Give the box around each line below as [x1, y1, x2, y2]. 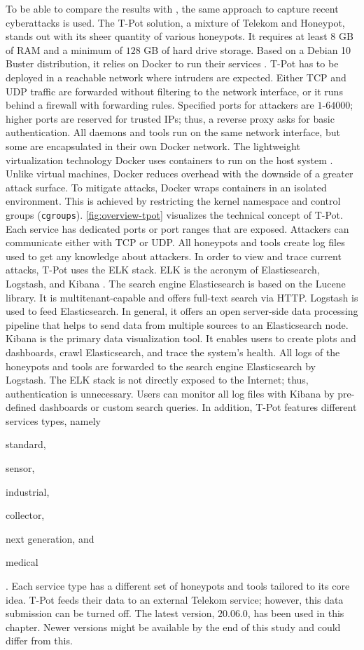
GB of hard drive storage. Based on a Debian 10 [143, 42, 351, 57]
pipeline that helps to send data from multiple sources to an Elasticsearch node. [6, 317, 349, 332]
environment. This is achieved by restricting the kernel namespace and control [6, 194, 341, 208]
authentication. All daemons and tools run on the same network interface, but [6, 125, 340, 140]
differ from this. [6, 633, 73, 648]
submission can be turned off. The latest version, [6, 606, 215, 621]
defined [6, 400, 36, 414]
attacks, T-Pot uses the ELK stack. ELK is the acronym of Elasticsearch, [6, 262, 320, 277]
